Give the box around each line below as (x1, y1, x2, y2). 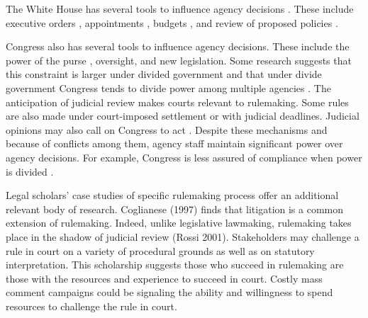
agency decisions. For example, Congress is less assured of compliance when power (6, 149, 362, 164)
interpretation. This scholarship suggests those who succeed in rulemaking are (6, 257, 344, 272)
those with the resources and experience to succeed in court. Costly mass (6, 271, 323, 285)
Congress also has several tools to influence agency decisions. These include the (6, 39, 350, 54)
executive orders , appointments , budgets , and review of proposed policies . (6, 15, 338, 30)
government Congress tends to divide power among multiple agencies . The (6, 80, 331, 95)
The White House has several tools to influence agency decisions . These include (6, 1, 354, 16)
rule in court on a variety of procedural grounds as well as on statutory (6, 243, 315, 258)
